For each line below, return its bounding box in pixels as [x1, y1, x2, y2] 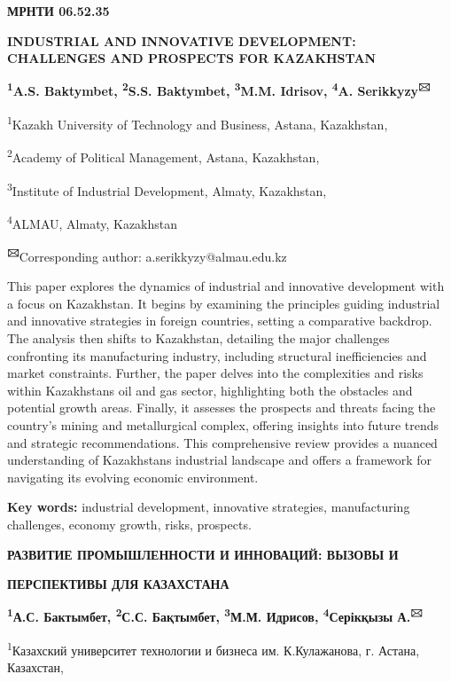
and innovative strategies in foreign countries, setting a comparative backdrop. [7, 311, 432, 330]
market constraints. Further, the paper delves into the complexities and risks [7, 364, 424, 382]
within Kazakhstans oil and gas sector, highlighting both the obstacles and [7, 380, 413, 399]
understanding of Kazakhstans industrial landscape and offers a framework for [7, 451, 432, 469]
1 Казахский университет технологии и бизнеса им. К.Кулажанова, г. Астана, [7, 639, 420, 659]
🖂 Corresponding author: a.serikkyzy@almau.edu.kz [7, 245, 287, 265]
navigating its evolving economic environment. [7, 467, 259, 486]
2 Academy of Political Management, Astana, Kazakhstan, [7, 145, 320, 166]
